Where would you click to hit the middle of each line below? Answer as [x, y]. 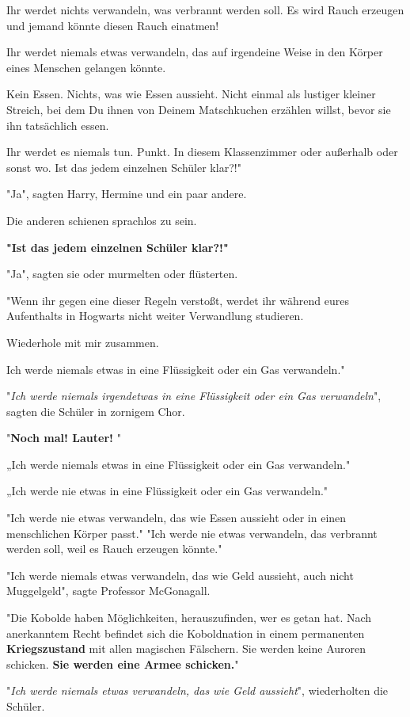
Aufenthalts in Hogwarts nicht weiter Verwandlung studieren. [155, 316]
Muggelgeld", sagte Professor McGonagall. [108, 591]
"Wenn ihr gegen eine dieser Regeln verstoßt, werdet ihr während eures [178, 300]
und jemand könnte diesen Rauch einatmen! [113, 25]
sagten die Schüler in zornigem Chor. [96, 411]
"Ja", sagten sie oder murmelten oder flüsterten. [122, 274]
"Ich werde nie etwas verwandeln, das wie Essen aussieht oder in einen [177, 518]
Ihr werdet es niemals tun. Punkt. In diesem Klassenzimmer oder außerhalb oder [202, 152]
